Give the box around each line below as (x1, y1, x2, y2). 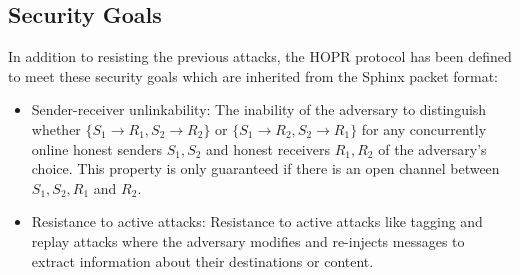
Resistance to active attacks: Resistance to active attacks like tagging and (31, 211, 483, 232)
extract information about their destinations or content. (31, 250, 374, 271)
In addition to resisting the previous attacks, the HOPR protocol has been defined (8, 46, 512, 67)
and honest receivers (206, 138, 330, 159)
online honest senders (31, 138, 162, 159)
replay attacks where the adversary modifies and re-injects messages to (31, 230, 465, 251)
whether (31, 118, 81, 139)
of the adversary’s (378, 138, 487, 159)
